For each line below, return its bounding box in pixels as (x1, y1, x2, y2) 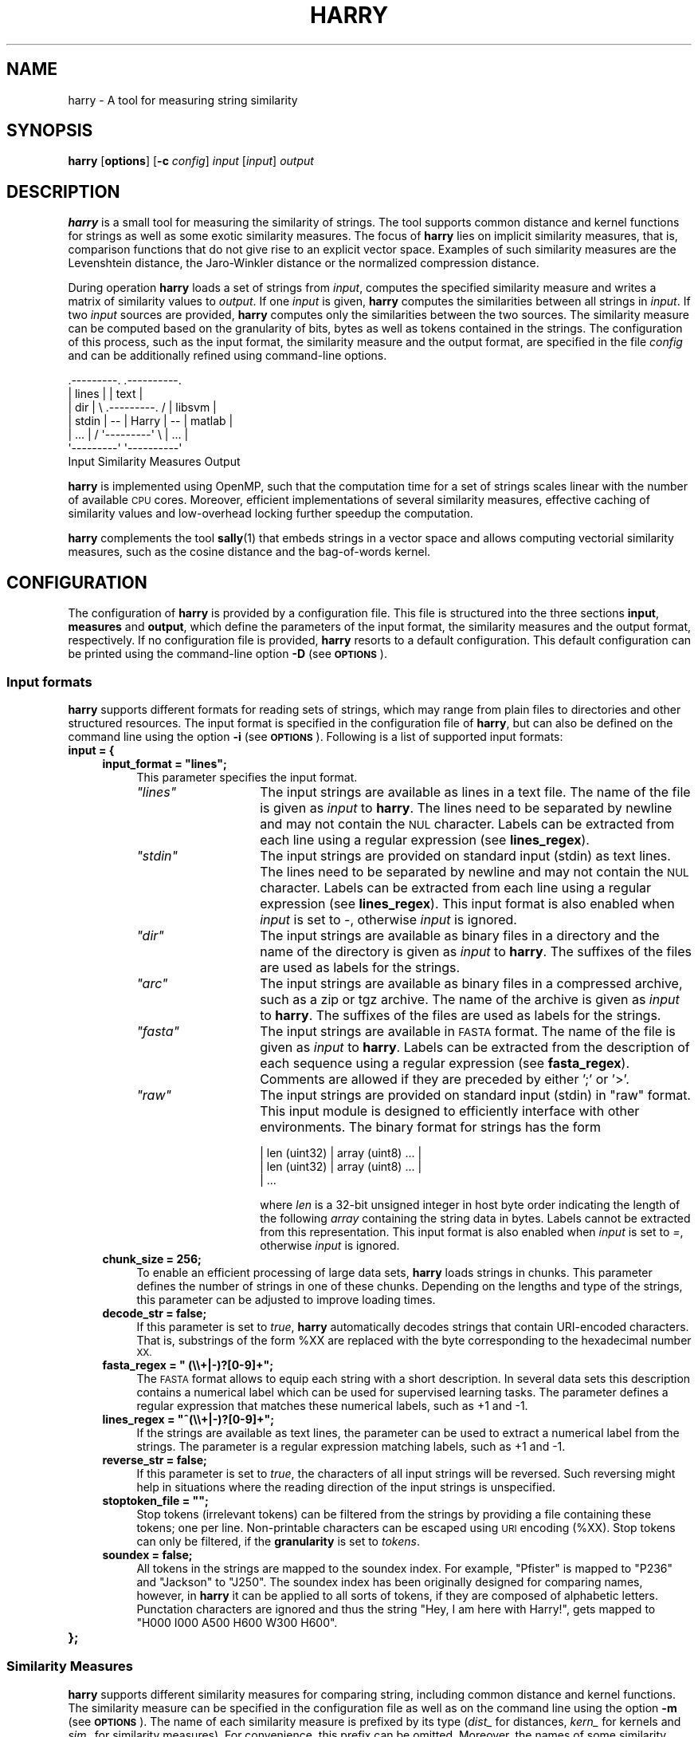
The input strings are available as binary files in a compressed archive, (260, 975, 683, 991)
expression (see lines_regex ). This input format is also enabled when (260, 895, 675, 912)
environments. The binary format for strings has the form (260, 1118, 602, 1135)
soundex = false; (102, 1547, 193, 1562)
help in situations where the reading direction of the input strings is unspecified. (136, 1479, 556, 1494)
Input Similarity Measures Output (68, 455, 241, 469)
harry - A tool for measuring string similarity (68, 93, 298, 107)
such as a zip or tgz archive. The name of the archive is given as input (260, 991, 680, 1007)
